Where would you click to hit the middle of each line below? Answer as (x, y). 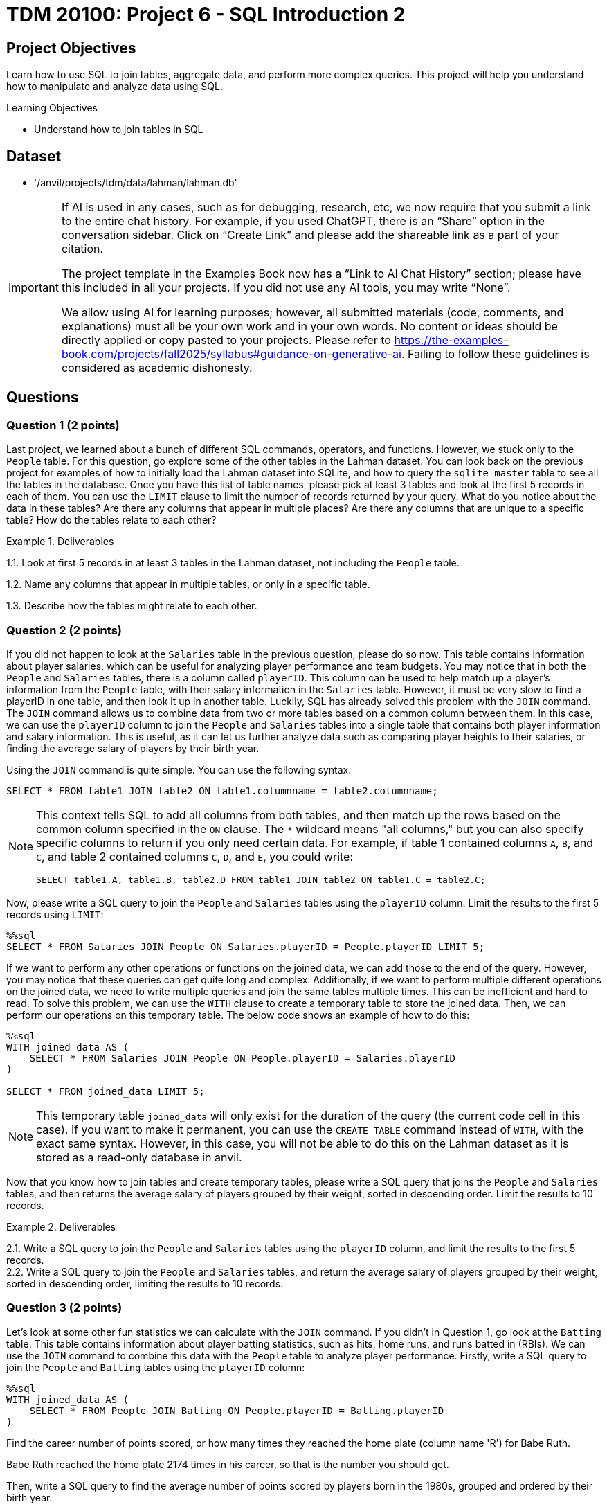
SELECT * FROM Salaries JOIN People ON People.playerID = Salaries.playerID (243, 1058)
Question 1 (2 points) (63, 425)
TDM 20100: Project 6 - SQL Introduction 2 (206, 15)
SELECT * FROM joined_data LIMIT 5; (106, 1091)
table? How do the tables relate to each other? (111, 520)
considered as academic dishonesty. (157, 368)
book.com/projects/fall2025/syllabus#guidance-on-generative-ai (231, 354)
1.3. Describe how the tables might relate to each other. (132, 606)
